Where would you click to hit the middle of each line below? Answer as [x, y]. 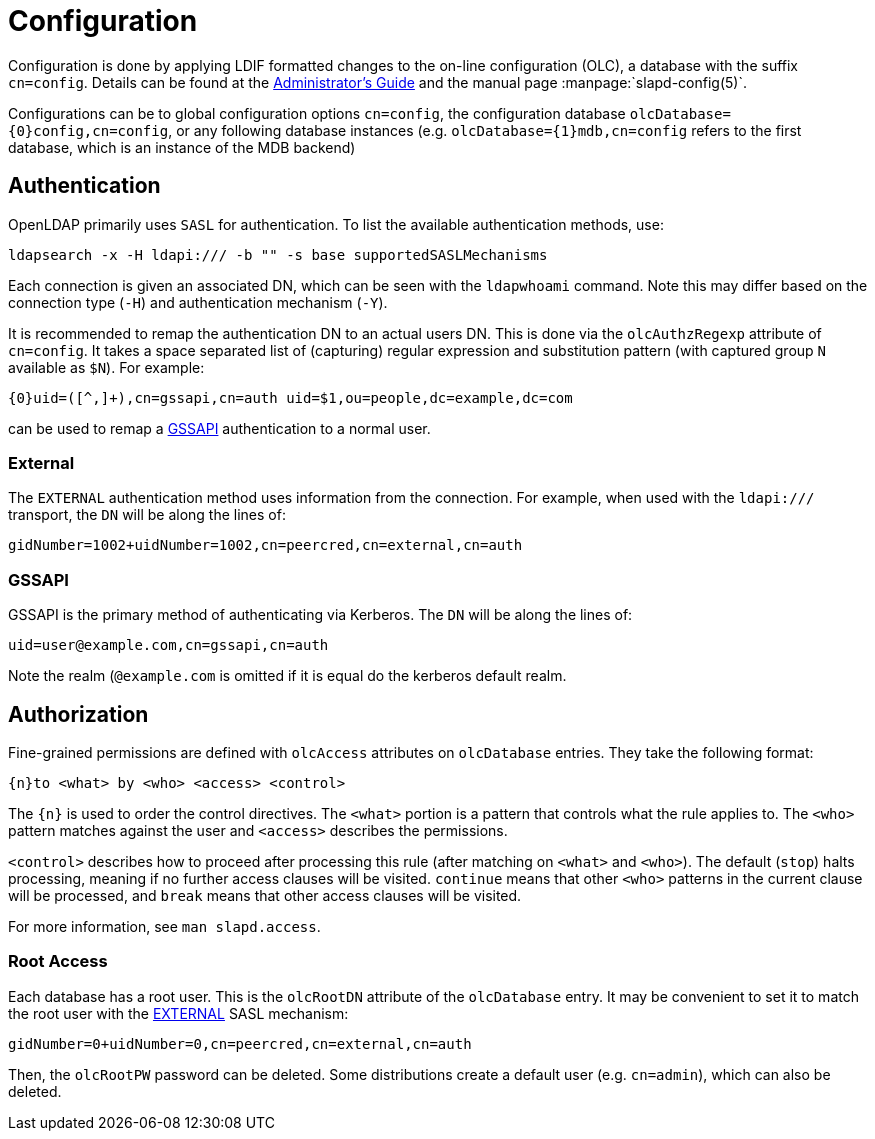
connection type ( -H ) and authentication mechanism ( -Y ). [198, 302]
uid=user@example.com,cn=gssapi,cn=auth [168, 645]
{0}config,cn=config [88, 130]
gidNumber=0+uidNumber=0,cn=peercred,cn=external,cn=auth [240, 1043]
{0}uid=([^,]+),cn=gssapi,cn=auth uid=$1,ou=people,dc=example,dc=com [290, 397]
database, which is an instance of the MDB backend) [182, 147]
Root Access [58, 961]
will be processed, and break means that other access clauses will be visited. [265, 895]
